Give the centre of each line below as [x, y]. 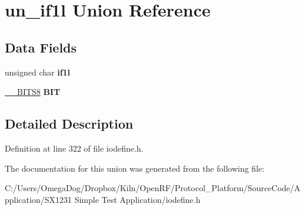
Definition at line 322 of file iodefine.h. [74, 148]
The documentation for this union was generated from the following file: [135, 168]
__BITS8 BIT [33, 92]
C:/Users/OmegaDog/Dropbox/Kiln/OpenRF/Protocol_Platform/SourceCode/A [153, 188]
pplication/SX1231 [38, 199]
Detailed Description [69, 124]
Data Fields [41, 47]
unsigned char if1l [38, 72]
